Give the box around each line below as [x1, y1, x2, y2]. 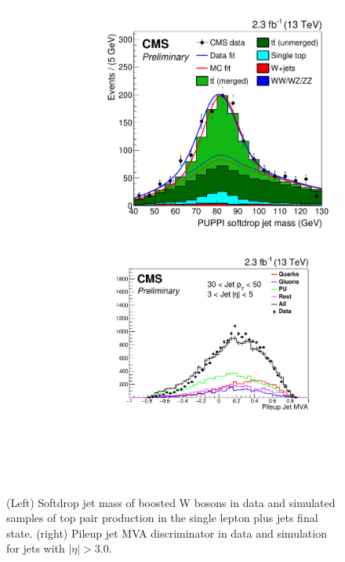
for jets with [6, 540, 65, 557]
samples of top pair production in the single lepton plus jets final [6, 509, 318, 526]
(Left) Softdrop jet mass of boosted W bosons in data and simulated [6, 494, 336, 510]
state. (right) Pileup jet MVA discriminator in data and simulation [6, 524, 327, 541]
